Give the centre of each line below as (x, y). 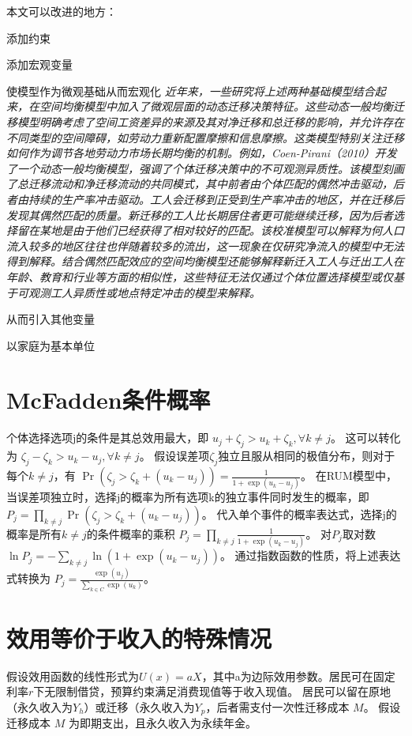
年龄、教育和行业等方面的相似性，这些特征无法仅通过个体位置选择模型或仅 (200, 276)
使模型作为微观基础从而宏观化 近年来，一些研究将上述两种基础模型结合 (191, 91)
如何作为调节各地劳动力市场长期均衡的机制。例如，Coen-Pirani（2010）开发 (202, 153)
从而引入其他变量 (51, 319)
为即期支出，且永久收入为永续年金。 (162, 723)
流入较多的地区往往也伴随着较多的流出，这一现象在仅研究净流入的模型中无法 (205, 245)
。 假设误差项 (174, 456)
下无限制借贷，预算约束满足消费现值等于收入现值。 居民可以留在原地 (212, 691)
